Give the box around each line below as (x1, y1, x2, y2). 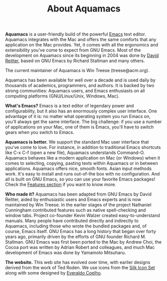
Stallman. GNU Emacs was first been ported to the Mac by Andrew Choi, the (5, 239, 162, 245)
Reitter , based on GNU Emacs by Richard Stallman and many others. (5, 58, 145, 64)
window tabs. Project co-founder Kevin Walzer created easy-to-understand (5, 212, 161, 218)
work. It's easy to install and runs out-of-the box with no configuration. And (5, 171, 160, 177)
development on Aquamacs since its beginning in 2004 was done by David (5, 52, 159, 58)
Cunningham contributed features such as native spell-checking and (5, 207, 146, 213)
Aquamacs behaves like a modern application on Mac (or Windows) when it (5, 155, 161, 161)
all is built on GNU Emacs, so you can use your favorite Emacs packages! (5, 176, 156, 182)
